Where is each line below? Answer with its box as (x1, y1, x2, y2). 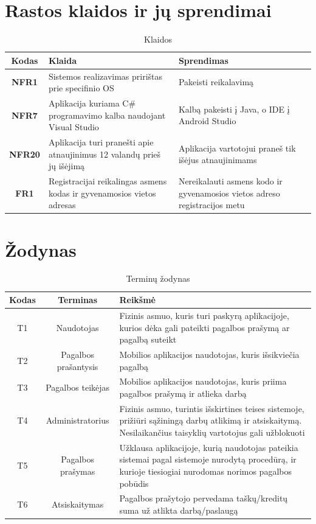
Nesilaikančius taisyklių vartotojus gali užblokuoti (119, 426, 305, 438)
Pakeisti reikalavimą (178, 75, 254, 88)
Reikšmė (119, 293, 156, 306)
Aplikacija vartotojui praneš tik (178, 141, 296, 154)
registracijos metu (178, 198, 245, 211)
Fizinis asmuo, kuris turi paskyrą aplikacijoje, (119, 309, 289, 321)
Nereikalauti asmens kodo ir (178, 175, 283, 187)
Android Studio (178, 114, 236, 127)
